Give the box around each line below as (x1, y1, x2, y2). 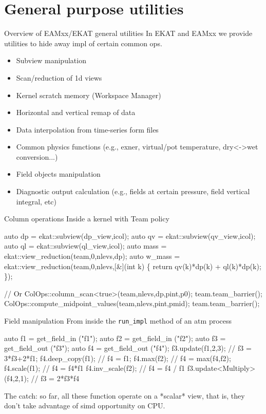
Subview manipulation (16, 55, 86, 66)
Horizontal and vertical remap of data (16, 107, 136, 118)
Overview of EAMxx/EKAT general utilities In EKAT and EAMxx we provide (4, 28, 253, 39)
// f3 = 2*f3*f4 (31, 373, 80, 384)
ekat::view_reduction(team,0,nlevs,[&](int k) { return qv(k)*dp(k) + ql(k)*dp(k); (4, 260, 261, 271)
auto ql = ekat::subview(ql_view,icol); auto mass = (4, 240, 167, 251)
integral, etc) (16, 196, 57, 206)
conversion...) (16, 151, 58, 162)
